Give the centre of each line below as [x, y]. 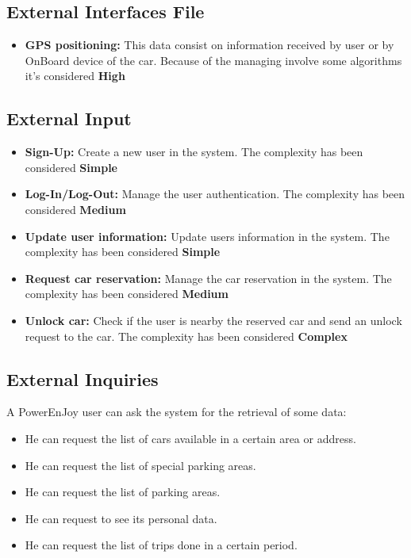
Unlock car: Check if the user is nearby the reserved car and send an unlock [213, 320]
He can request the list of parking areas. [123, 492]
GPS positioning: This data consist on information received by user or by [209, 45]
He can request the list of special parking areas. [140, 465]
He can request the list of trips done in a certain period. [161, 545]
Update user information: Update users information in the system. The [207, 236]
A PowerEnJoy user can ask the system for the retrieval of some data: [177, 412]
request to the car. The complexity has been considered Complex [186, 336]
